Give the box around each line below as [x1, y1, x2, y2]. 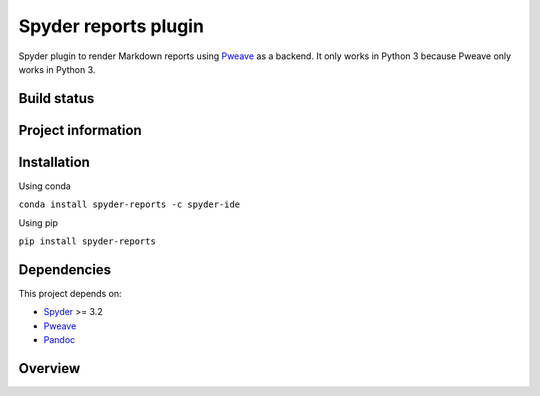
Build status [18, 90, 95, 107]
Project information [18, 121, 142, 139]
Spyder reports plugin [18, 15, 205, 37]
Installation [18, 153, 90, 170]
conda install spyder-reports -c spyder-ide [18, 199, 241, 210]
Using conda [18, 180, 72, 192]
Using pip [18, 216, 59, 229]
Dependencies [18, 261, 112, 278]
